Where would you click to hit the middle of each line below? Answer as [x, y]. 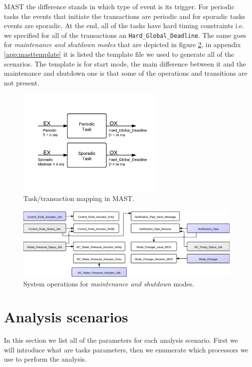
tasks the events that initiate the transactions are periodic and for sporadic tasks [125, 16]
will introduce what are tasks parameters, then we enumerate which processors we [126, 349]
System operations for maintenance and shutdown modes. [109, 283]
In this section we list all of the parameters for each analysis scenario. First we [121, 340]
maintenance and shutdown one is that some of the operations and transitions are [126, 73]
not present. [22, 82]
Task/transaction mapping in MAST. [79, 198]
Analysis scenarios [66, 317]
